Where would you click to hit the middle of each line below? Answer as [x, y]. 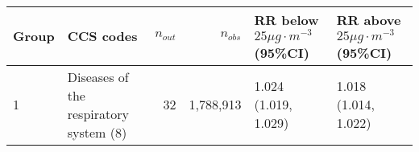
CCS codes [102, 36]
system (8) [97, 132]
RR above [369, 20]
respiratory [98, 113]
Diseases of [98, 76]
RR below [286, 20]
